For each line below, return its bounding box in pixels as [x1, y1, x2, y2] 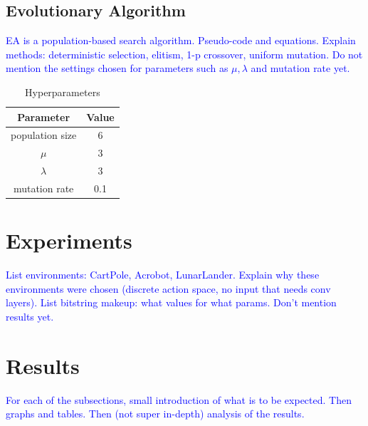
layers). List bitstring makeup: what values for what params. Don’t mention [6, 295, 337, 310]
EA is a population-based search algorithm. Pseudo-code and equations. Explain [6, 33, 356, 48]
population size [11, 128, 77, 142]
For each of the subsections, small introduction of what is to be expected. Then [6, 392, 352, 407]
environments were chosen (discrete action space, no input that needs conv [6, 281, 331, 296]
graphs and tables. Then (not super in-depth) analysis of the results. [6, 406, 305, 421]
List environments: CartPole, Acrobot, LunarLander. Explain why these [6, 267, 320, 282]
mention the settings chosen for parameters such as [6, 61, 228, 76]
